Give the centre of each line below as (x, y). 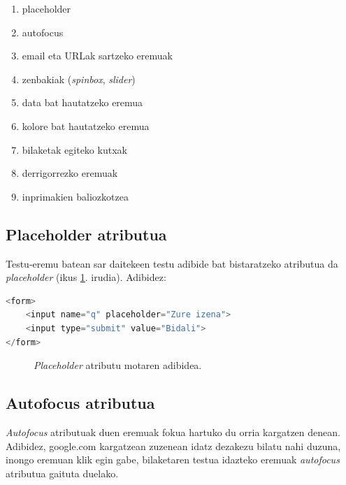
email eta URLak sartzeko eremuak (97, 56)
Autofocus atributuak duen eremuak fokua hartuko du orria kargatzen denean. (173, 432)
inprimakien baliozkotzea (75, 196)
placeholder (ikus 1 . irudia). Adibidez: (86, 277)
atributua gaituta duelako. (62, 473)
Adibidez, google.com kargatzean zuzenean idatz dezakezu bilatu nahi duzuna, (173, 446)
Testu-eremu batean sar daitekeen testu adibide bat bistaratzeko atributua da (172, 263)
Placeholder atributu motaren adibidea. (118, 365)
